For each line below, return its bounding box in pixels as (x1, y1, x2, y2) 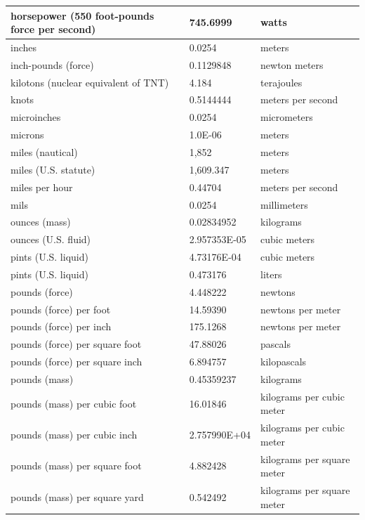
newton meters (260, 57, 324, 72)
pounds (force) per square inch (11, 354, 142, 369)
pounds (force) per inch (11, 319, 112, 334)
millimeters (260, 197, 308, 212)
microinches (11, 110, 61, 124)
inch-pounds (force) (11, 57, 94, 72)
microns (11, 127, 44, 142)
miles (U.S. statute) (11, 162, 95, 176)
